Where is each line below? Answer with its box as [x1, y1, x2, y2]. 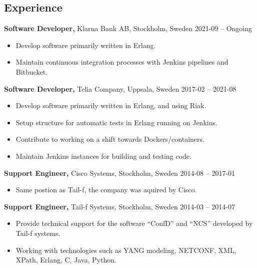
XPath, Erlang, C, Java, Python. [15, 254, 116, 265]
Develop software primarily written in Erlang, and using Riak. [15, 100, 206, 111]
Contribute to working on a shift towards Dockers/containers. [15, 134, 204, 144]
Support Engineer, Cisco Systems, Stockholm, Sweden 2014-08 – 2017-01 [4, 167, 235, 178]
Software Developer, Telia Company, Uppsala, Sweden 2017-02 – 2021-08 [4, 83, 236, 94]
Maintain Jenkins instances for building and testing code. [15, 150, 191, 161]
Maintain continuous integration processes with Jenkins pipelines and [15, 57, 228, 67]
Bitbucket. [15, 66, 47, 77]
